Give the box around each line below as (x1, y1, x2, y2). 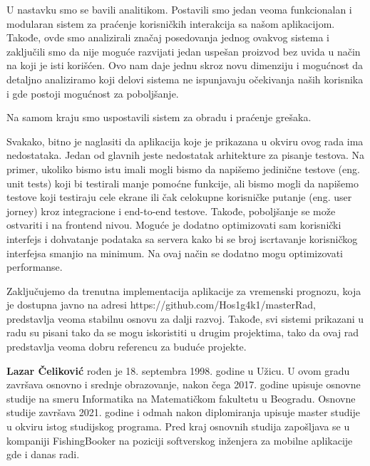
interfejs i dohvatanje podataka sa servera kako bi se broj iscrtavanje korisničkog (6, 231, 358, 246)
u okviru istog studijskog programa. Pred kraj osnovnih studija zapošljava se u (6, 419, 350, 434)
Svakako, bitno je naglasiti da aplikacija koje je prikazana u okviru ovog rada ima (6, 133, 364, 148)
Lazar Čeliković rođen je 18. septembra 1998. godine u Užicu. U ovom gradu (6, 363, 350, 378)
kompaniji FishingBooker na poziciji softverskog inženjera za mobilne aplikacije (6, 433, 353, 447)
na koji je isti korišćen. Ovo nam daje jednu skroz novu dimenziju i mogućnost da (6, 58, 364, 73)
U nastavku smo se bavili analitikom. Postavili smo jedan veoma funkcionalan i (6, 2, 352, 16)
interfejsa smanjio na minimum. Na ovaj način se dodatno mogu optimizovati (6, 245, 343, 260)
